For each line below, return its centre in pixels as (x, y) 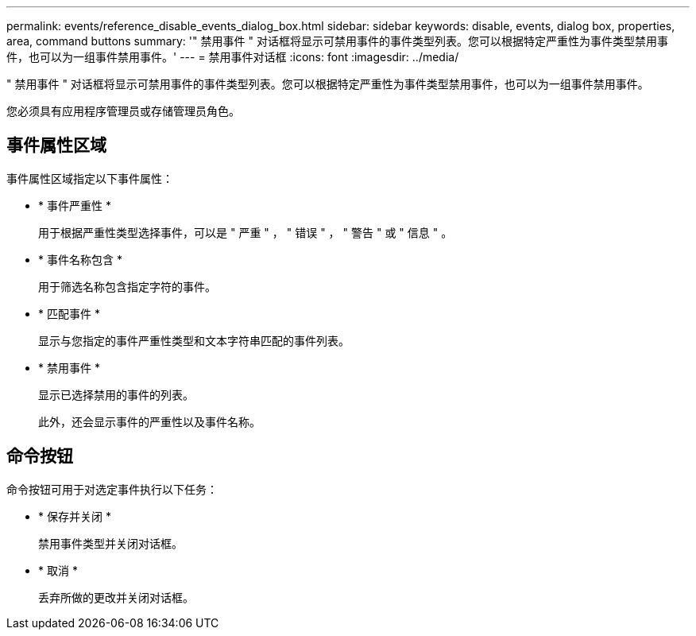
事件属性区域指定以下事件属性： (90, 178)
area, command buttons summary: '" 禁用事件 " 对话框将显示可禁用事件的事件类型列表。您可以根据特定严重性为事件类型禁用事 (337, 41)
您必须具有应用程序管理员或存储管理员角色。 (123, 111)
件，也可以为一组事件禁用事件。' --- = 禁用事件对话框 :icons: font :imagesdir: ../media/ (233, 57)
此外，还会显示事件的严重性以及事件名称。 (149, 421)
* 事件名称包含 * (80, 259)
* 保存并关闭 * (75, 516)
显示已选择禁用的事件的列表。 (116, 394)
